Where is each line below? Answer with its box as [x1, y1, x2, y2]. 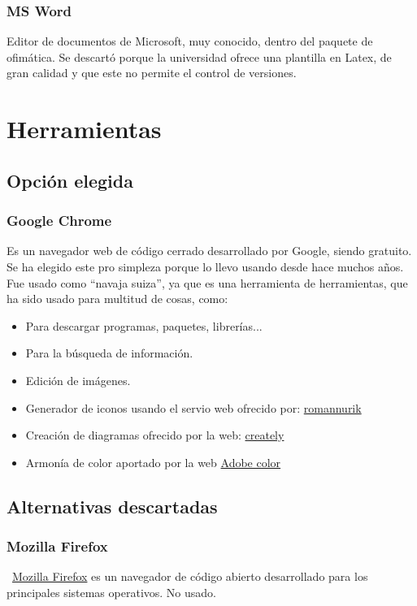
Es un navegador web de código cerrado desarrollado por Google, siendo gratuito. [7, 242, 412, 259]
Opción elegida [7, 167, 133, 193]
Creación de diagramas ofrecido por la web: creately [25, 426, 285, 444]
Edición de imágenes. [25, 371, 131, 388]
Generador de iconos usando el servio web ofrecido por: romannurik [25, 399, 362, 416]
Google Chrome [7, 210, 112, 231]
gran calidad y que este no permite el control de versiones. [7, 64, 297, 81]
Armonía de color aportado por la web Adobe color [25, 453, 281, 470]
